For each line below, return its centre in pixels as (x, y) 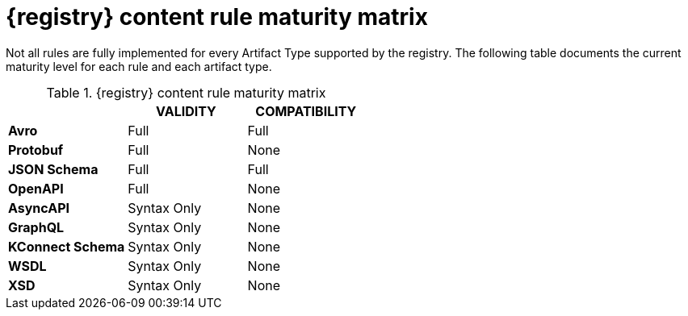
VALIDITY (186, 111)
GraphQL (36, 227)
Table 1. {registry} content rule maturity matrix (186, 92)
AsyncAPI (39, 208)
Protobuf (36, 150)
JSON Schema (53, 169)
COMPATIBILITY (306, 111)
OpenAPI (36, 188)
